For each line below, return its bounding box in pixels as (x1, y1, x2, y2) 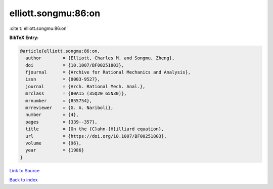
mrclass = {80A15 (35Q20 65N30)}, (25, 91, 127, 96)
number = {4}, (25, 112, 79, 118)
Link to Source (9, 167, 40, 173)
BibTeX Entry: (9, 34, 39, 41)
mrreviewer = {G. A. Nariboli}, (25, 105, 114, 111)
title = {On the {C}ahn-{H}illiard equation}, (25, 126, 164, 132)
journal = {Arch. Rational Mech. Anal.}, (25, 84, 146, 89)
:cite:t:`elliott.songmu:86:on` (9, 25, 68, 31)
